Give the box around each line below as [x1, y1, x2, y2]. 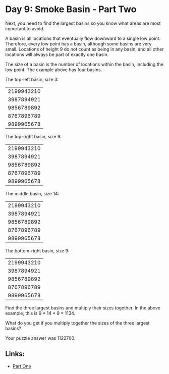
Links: [5, 350, 25, 358]
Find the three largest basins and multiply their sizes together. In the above [5, 304, 160, 311]
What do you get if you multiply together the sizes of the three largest [5, 319, 150, 326]
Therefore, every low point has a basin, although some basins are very [5, 40, 152, 46]
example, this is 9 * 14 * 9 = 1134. [5, 310, 76, 316]
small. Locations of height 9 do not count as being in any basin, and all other [5, 46, 164, 52]
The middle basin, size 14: [5, 190, 60, 196]
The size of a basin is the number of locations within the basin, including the [5, 61, 164, 67]
